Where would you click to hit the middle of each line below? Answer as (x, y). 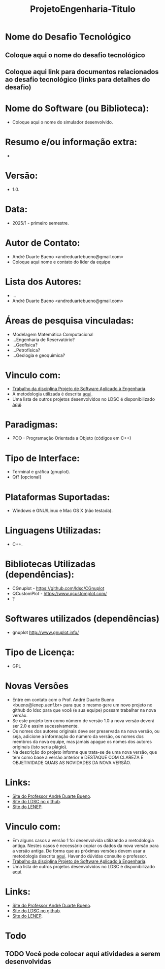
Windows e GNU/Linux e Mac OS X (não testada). (63, 511)
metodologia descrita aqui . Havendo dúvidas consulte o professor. (80, 856)
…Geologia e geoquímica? (39, 355)
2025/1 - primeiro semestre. (40, 223)
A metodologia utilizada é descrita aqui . (52, 394)
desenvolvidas (28, 962)
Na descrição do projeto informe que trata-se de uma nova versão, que (85, 752)
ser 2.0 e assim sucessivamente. (45, 726)
